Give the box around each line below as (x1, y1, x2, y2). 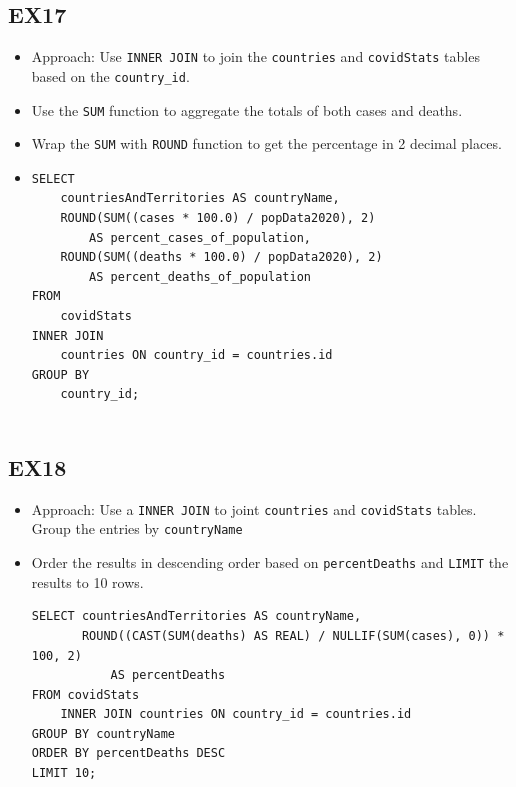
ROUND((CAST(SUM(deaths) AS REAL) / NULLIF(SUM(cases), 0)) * (81, 628, 505, 643)
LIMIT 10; (31, 766, 97, 781)
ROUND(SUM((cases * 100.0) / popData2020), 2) (60, 211, 376, 226)
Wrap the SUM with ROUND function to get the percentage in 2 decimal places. (31, 133, 502, 154)
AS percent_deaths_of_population (89, 269, 311, 284)
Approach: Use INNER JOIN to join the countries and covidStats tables (31, 46, 480, 67)
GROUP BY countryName (31, 726, 175, 741)
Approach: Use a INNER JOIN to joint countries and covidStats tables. (31, 498, 477, 519)
